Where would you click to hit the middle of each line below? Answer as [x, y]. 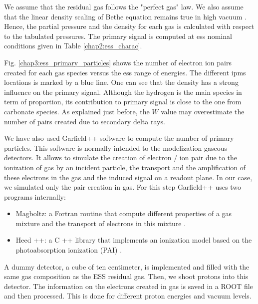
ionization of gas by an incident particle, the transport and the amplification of [125, 167]
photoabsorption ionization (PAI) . [69, 250]
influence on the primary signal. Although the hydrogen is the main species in [123, 92]
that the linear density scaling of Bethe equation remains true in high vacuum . [125, 16]
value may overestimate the [203, 111]
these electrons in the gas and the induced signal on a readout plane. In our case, [128, 177]
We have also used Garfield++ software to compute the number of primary [119, 138]
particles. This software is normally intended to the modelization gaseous [116, 148]
